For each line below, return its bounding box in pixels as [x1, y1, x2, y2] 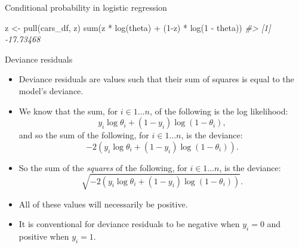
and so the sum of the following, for [19, 129, 149, 141]
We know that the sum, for [19, 104, 118, 117]
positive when [19, 230, 69, 243]
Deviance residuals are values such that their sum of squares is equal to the [19, 73, 294, 85]
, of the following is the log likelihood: [149, 104, 288, 117]
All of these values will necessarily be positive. [19, 197, 188, 210]
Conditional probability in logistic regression [5, 1, 167, 13]
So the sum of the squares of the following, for [19, 161, 187, 173]
